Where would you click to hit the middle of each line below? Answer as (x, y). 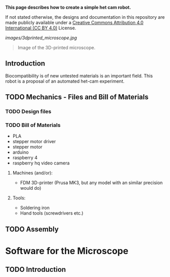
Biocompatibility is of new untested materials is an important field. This (79, 76)
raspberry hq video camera (41, 163)
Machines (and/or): (33, 173)
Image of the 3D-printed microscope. (56, 47)
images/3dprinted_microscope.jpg (41, 38)
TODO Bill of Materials (33, 125)
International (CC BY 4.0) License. (41, 28)
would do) (31, 188)
